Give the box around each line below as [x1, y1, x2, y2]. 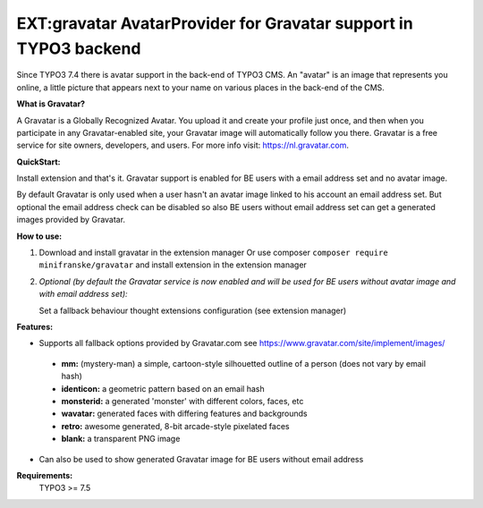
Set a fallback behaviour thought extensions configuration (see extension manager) [38, 305, 347, 316]
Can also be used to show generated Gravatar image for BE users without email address [38, 453, 364, 464]
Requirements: [16, 470, 73, 480]
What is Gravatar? [16, 98, 85, 109]
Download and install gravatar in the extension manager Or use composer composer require [38, 247, 388, 258]
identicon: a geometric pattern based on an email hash [61, 383, 266, 394]
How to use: [16, 231, 63, 241]
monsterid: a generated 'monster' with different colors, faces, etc [61, 395, 304, 406]
